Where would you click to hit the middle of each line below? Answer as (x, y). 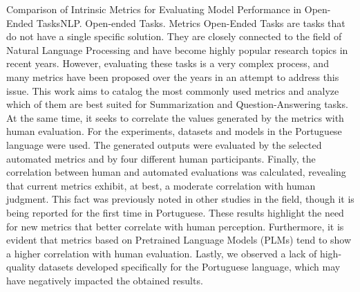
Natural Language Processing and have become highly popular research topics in (177, 49)
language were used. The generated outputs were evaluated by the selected (164, 144)
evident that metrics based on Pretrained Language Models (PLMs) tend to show (179, 240)
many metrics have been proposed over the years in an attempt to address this (173, 76)
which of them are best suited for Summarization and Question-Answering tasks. (177, 104)
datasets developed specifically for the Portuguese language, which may (190, 267)
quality (21, 267)
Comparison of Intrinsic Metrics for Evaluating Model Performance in (154, 9)
